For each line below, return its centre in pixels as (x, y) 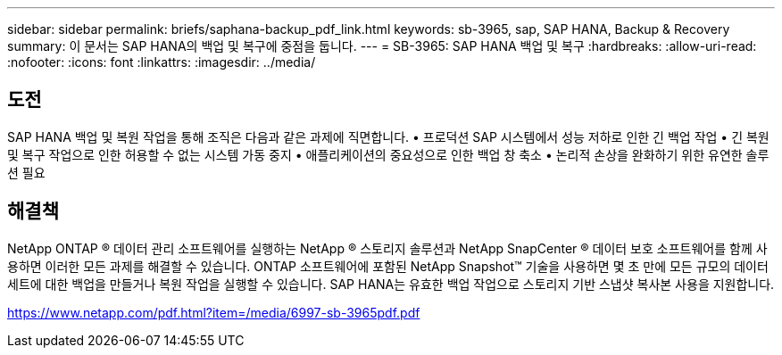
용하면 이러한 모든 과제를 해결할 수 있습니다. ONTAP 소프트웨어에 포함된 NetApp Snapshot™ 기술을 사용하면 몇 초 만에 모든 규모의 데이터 (388, 266)
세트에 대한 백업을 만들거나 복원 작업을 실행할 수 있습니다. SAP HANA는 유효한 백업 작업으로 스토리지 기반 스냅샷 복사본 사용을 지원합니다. (391, 284)
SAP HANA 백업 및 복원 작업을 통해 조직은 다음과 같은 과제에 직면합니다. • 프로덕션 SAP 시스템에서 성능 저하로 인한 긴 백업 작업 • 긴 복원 (388, 136)
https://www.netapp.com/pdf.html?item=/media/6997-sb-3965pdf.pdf (214, 312)
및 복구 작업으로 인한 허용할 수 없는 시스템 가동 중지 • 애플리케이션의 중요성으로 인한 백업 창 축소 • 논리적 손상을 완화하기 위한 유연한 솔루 (388, 154)
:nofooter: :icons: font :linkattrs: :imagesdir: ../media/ (162, 62)
